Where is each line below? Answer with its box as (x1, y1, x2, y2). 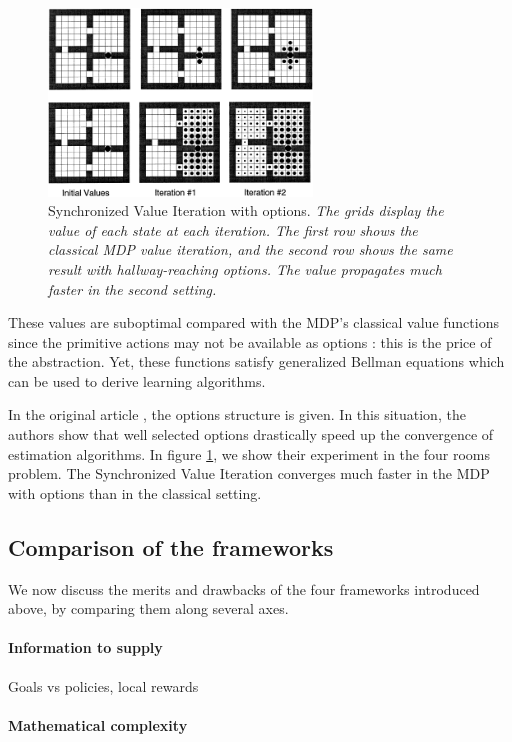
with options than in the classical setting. (8, 482, 262, 503)
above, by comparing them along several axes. (8, 598, 289, 619)
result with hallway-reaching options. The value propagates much (48, 258, 442, 279)
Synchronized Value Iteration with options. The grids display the (48, 200, 444, 221)
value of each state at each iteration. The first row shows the (48, 219, 418, 240)
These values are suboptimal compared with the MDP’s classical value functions (8, 312, 499, 333)
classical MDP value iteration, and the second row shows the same (48, 239, 453, 260)
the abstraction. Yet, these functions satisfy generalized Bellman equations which (8, 351, 505, 372)
